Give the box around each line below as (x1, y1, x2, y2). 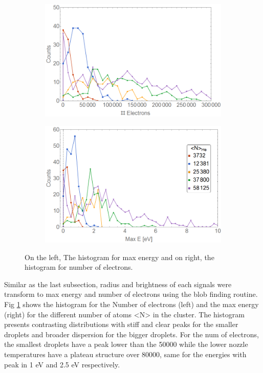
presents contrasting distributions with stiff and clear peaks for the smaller (4, 319, 238, 330)
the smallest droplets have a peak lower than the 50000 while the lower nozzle (4, 339, 248, 349)
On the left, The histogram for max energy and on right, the (25, 251, 214, 262)
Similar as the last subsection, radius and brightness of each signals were (4, 278, 232, 289)
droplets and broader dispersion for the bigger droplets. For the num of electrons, (4, 329, 259, 339)
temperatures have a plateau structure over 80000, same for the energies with (4, 349, 247, 360)
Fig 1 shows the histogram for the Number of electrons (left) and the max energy (4, 299, 259, 310)
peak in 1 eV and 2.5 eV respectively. (4, 359, 120, 369)
